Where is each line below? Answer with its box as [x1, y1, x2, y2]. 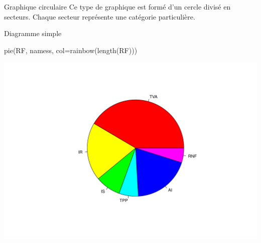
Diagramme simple [4, 28, 62, 39]
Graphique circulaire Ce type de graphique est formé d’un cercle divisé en [4, 2, 231, 12]
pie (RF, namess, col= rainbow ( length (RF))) [4, 45, 138, 55]
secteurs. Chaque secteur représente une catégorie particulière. [4, 11, 195, 22]
